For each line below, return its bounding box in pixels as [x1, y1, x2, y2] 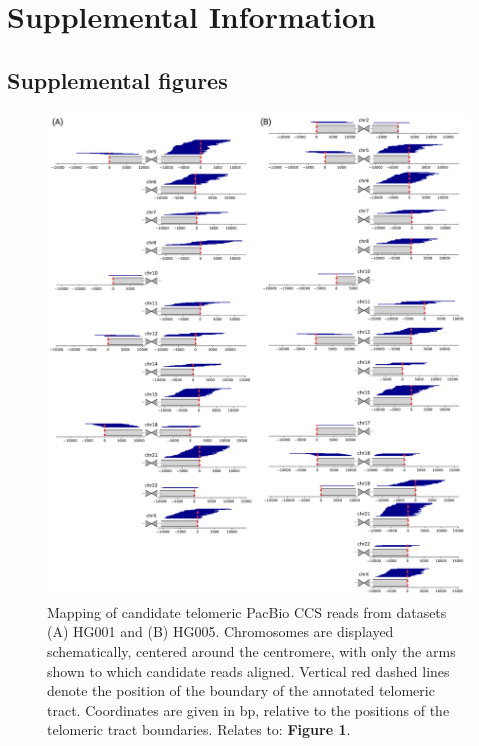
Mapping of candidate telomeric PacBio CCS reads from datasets [47, 601, 447, 622]
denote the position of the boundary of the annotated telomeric [47, 680, 435, 701]
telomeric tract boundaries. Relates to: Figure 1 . [47, 719, 351, 740]
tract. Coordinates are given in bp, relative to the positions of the [47, 699, 450, 720]
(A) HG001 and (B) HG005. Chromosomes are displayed [47, 621, 394, 642]
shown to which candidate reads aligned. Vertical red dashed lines [47, 660, 450, 681]
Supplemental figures [7, 64, 228, 95]
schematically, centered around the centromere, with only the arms [47, 641, 456, 661]
